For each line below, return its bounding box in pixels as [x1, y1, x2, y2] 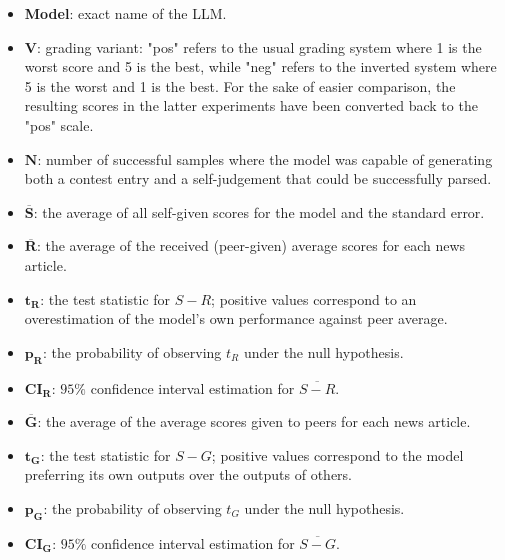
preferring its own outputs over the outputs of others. [24, 464, 352, 485]
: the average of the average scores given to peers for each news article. [37, 411, 471, 432]
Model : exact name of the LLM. [24, 3, 227, 23]
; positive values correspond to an [211, 288, 417, 309]
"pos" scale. [24, 114, 94, 135]
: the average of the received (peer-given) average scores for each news [36, 235, 466, 256]
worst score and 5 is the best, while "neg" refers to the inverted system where [24, 56, 497, 77]
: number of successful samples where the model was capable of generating [37, 148, 493, 169]
